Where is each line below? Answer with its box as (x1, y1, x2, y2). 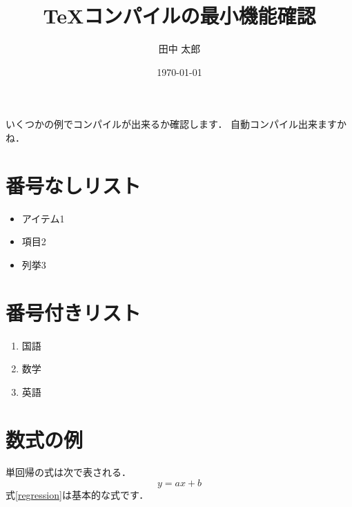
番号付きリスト (6, 298, 141, 326)
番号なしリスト (6, 171, 141, 199)
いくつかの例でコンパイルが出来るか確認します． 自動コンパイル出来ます (6, 117, 338, 131)
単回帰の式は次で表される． (6, 465, 131, 479)
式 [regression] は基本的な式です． (6, 488, 149, 502)
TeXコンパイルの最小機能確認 (43, 1, 316, 30)
